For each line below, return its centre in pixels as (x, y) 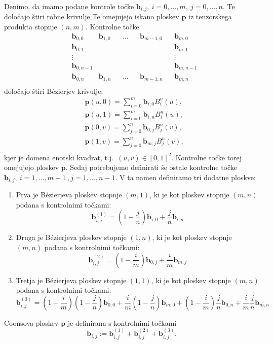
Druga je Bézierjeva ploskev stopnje (71, 237)
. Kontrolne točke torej (207, 157)
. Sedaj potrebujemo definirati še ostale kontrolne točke (151, 167)
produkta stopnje (31, 27)
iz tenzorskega (210, 16)
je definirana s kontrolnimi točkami (122, 322)
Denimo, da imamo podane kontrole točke (69, 6)
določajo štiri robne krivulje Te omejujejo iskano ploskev (92, 16)
